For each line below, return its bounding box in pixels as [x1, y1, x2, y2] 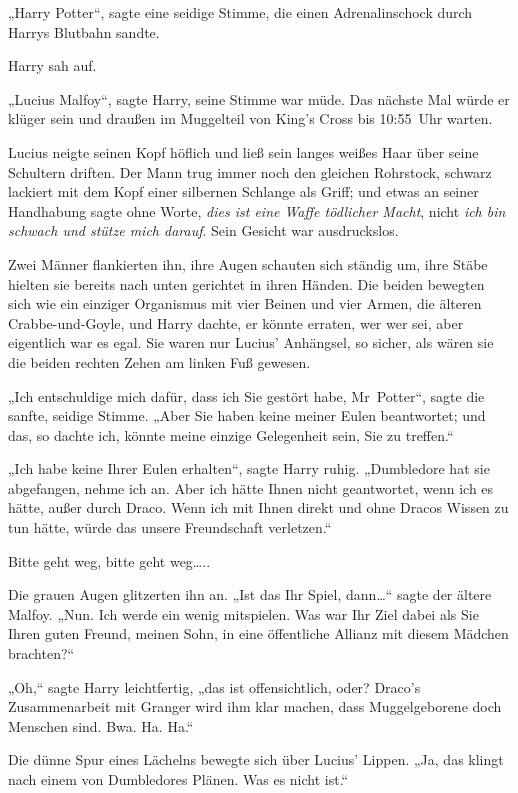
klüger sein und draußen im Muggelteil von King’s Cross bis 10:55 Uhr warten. [8, 108, 493, 129]
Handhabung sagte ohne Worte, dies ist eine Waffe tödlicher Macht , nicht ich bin [8, 200, 506, 221]
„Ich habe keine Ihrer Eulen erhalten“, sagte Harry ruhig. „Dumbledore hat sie [8, 458, 490, 479]
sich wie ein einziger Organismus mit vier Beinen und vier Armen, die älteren [8, 293, 482, 314]
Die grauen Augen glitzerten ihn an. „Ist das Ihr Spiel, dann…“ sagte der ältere [8, 584, 492, 605]
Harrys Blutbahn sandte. [8, 21, 160, 42]
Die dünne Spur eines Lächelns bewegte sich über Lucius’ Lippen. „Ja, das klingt [8, 749, 504, 770]
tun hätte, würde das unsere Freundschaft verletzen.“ [8, 517, 332, 538]
